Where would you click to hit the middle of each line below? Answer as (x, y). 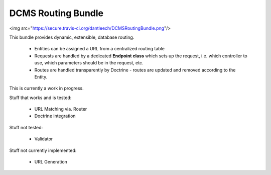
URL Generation (51, 162)
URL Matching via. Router (61, 109)
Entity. (41, 77)
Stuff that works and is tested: (40, 98)
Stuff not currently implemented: (43, 150)
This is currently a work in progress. (46, 89)
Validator (44, 139)
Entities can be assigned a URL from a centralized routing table (100, 49)
